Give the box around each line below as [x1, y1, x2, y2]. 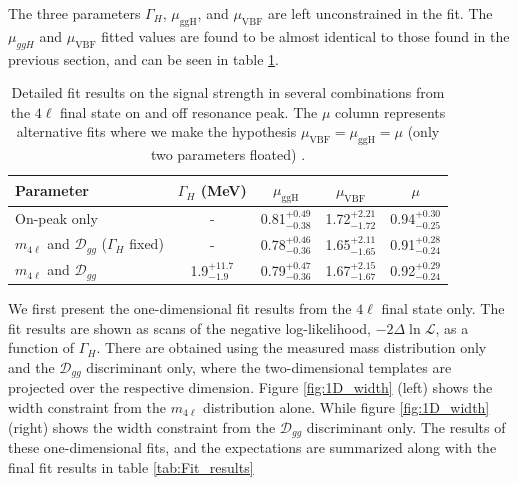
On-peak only [15, 208, 98, 229]
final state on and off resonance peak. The [60, 101, 318, 122]
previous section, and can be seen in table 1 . [8, 48, 279, 69]
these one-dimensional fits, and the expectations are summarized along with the [8, 437, 497, 458]
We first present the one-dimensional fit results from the [8, 298, 352, 319]
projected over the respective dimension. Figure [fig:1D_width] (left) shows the [8, 377, 493, 398]
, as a [435, 317, 469, 338]
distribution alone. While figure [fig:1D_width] [203, 396, 490, 417]
